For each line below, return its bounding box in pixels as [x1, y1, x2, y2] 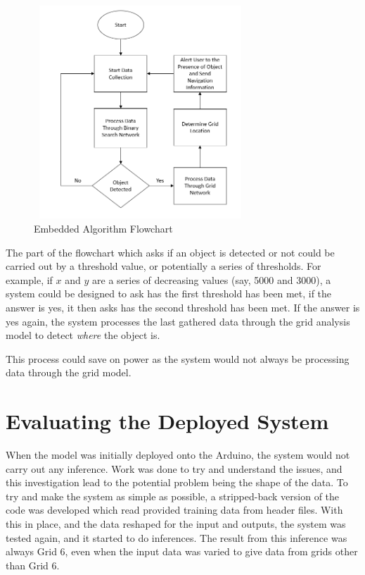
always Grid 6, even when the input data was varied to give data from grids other [6, 544, 358, 559]
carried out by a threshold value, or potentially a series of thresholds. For [6, 259, 321, 273]
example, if [6, 272, 53, 287]
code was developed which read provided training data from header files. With [6, 502, 343, 517]
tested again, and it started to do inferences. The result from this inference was [6, 530, 347, 545]
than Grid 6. [6, 557, 60, 572]
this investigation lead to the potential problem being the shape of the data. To [6, 475, 348, 490]
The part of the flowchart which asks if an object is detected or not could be [6, 245, 335, 259]
